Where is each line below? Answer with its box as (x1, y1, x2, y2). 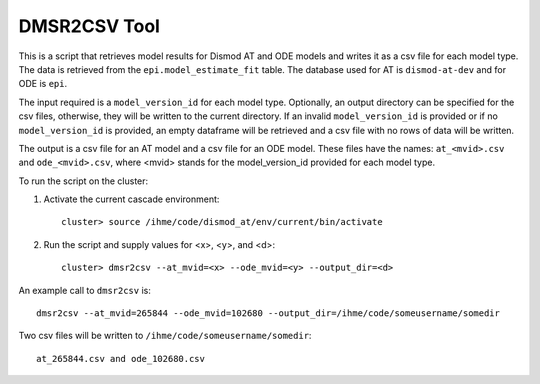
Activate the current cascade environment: (43, 193, 220, 205)
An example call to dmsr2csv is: (18, 284, 152, 296)
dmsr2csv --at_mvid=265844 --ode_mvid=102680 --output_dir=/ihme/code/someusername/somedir (36, 308, 500, 319)
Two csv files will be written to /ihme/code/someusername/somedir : (18, 330, 312, 342)
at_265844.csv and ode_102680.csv (36, 353, 205, 364)
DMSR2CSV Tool (18, 15, 160, 37)
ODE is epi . (18, 78, 68, 90)
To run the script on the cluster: (18, 175, 149, 187)
